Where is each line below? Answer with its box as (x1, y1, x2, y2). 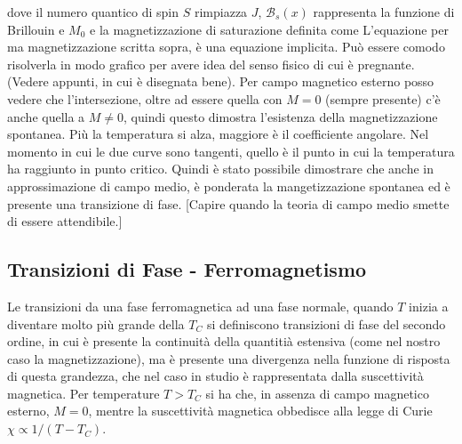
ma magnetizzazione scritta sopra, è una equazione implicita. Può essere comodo (7, 37, 445, 56)
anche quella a (7, 107, 85, 125)
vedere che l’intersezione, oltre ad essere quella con (7, 89, 283, 108)
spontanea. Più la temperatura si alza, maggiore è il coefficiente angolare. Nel (7, 125, 429, 143)
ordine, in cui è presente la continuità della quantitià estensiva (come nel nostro (7, 332, 441, 351)
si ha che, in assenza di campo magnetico (205, 383, 429, 402)
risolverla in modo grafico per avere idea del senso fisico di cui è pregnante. (7, 54, 415, 73)
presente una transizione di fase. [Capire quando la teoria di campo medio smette (7, 194, 450, 213)
